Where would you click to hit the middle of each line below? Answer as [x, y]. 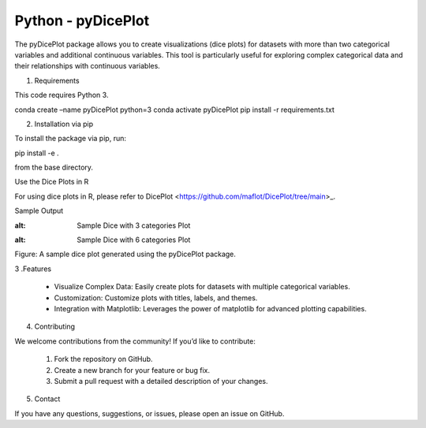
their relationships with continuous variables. [88, 66]
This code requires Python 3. [62, 95]
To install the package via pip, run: [70, 139]
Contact [47, 399]
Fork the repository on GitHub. [103, 359]
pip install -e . [37, 153]
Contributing [54, 326]
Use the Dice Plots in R [52, 182]
